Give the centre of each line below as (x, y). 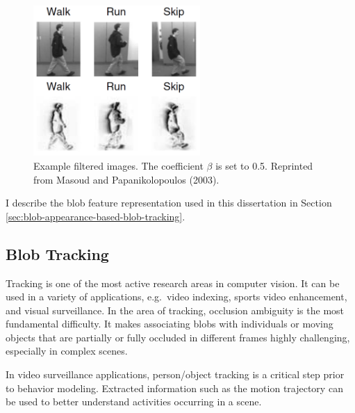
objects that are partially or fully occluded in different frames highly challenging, (178, 337)
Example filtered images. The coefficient (118, 165)
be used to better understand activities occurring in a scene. (134, 402)
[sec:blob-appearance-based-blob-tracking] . (96, 216)
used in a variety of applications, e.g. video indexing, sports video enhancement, (176, 297)
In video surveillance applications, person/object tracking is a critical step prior (175, 374)
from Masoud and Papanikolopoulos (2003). (126, 179)
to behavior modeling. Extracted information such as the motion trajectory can (174, 388)
